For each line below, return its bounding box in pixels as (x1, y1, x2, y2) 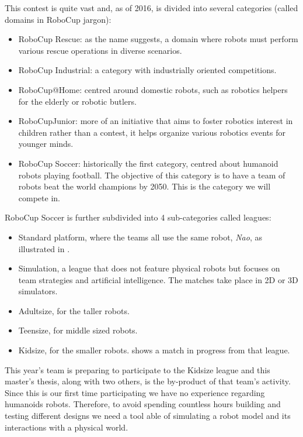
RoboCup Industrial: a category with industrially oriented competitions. (18, 64, 277, 76)
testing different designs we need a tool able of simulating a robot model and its (5, 410, 291, 422)
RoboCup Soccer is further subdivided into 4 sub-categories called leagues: (5, 211, 271, 223)
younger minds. (18, 137, 74, 150)
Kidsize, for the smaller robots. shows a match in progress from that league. (18, 344, 290, 356)
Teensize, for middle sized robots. (18, 324, 138, 336)
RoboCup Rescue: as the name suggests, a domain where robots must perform (18, 33, 298, 45)
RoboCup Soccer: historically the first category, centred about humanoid (18, 157, 278, 169)
